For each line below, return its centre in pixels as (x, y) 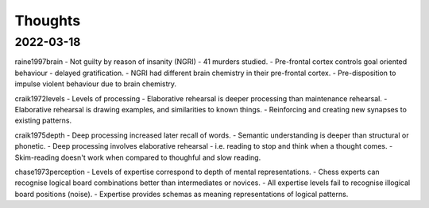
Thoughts (48, 21)
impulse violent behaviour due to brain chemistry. (96, 84)
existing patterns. (43, 121)
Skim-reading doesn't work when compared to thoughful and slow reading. (138, 157)
